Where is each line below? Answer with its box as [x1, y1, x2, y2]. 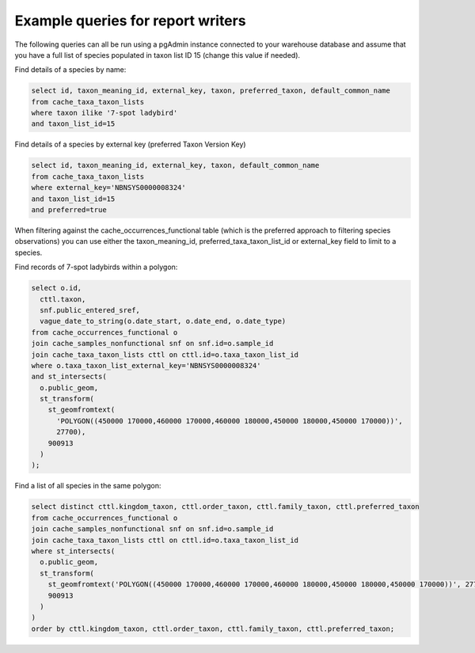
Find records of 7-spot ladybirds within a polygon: [14, 262, 178, 272]
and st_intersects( [31, 372, 107, 382]
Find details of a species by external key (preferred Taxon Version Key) [14, 139, 246, 150]
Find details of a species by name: [14, 65, 127, 74]
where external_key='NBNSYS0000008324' [31, 183, 186, 192]
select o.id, [31, 283, 82, 293]
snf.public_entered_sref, [40, 306, 140, 314]
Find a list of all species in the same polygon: [14, 481, 161, 491]
